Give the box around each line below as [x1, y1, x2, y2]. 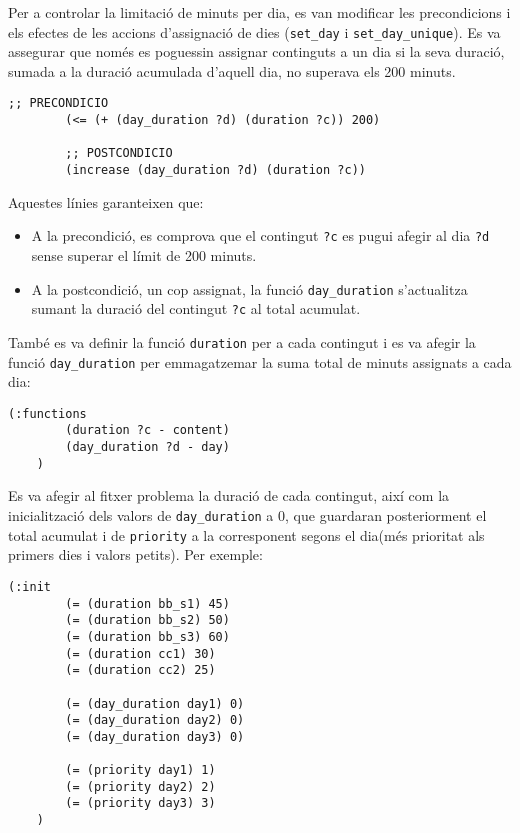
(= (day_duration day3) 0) [65, 729, 245, 744]
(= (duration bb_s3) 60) [65, 629, 230, 644]
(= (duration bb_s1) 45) [65, 596, 230, 611]
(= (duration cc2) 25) [65, 663, 216, 678]
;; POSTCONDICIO [65, 146, 173, 161]
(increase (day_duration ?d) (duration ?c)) [65, 163, 366, 178]
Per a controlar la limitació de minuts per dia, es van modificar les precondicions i [8, 2, 511, 22]
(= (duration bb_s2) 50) [65, 613, 230, 628]
